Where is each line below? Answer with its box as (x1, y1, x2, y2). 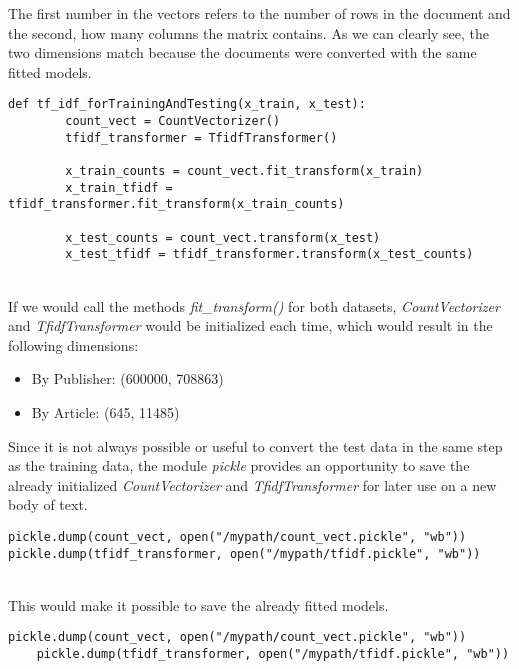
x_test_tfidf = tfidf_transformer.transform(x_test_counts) (65, 247, 474, 262)
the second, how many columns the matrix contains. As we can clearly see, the (8, 22, 490, 43)
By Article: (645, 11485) (31, 401, 180, 422)
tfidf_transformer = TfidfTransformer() (65, 130, 338, 145)
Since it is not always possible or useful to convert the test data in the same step (8, 435, 503, 456)
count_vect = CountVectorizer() (65, 114, 281, 129)
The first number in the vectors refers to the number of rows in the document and (8, 3, 511, 23)
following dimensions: (8, 334, 139, 355)
